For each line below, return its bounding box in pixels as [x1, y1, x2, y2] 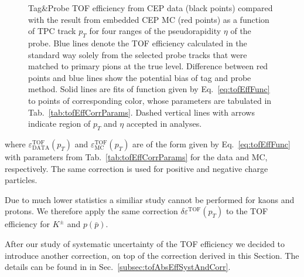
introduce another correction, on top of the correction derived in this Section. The [5, 249, 299, 261]
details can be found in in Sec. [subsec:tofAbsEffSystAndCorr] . [5, 261, 231, 273]
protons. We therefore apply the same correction [5, 205, 178, 217]
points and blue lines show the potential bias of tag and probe [28, 71, 251, 83]
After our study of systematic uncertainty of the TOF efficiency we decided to [5, 237, 285, 249]
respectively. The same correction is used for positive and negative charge [5, 162, 268, 174]
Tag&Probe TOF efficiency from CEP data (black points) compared [28, 2, 273, 13]
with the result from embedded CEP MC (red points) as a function [28, 13, 269, 25]
